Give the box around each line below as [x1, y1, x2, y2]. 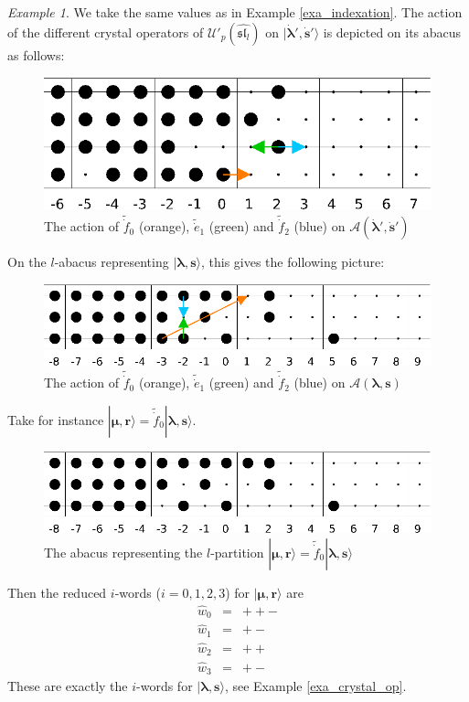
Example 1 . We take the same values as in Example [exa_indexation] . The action [7, 3, 463, 21]
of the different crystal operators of [7, 22, 204, 41]
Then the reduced [7, 582, 107, 601]
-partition [210, 542, 264, 561]
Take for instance [7, 409, 104, 429]
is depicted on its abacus [323, 22, 462, 41]
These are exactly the [7, 676, 128, 696]
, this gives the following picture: [200, 252, 385, 271]
